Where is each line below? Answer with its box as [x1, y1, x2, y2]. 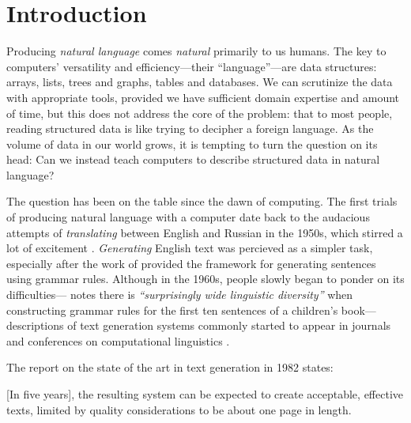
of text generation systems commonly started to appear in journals [67, 317, 391, 334]
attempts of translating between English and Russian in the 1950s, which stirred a [6, 224, 403, 240]
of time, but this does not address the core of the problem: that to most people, [6, 104, 393, 121]
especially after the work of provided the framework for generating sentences [6, 255, 376, 271]
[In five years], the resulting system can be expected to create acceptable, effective [6, 386, 403, 402]
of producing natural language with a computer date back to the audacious [6, 209, 370, 225]
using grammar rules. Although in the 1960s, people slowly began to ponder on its [6, 270, 405, 287]
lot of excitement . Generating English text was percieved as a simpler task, [6, 240, 373, 256]
